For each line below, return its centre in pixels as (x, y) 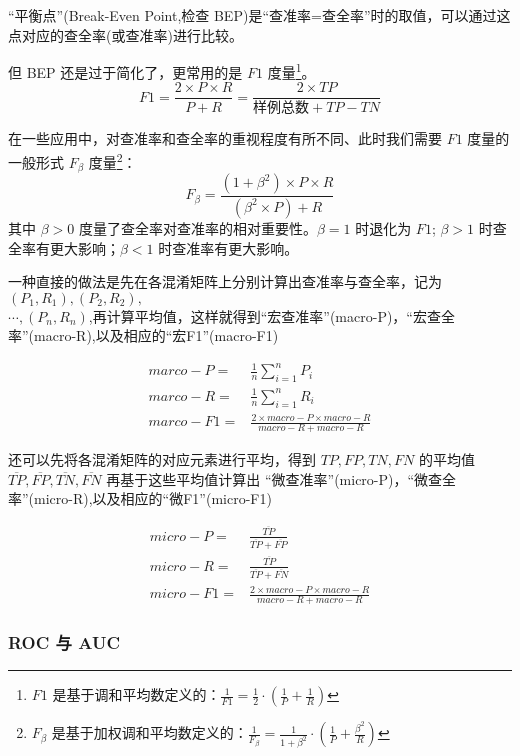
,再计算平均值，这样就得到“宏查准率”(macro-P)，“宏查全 (271, 315)
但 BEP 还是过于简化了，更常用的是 (125, 71)
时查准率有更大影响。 (228, 247)
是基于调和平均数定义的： (136, 694)
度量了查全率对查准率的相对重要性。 (197, 227)
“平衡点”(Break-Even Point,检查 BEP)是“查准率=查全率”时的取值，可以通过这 (259, 15)
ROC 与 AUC (64, 642)
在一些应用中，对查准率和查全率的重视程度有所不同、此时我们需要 (225, 138)
